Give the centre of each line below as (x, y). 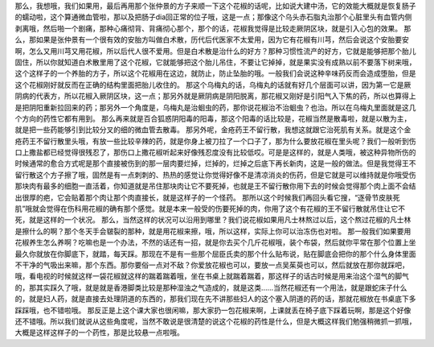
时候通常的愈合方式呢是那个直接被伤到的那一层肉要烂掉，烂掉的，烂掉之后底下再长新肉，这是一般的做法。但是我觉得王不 (215, 163)
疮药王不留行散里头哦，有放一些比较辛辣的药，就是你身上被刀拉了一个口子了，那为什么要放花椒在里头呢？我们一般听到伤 (215, 141)
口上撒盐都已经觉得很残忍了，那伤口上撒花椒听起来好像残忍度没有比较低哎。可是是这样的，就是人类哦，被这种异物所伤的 (215, 152)
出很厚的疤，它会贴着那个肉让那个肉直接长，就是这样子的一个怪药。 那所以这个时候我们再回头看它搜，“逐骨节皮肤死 (208, 197)
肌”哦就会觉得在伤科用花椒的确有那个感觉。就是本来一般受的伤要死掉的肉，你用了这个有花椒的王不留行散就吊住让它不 (210, 209)
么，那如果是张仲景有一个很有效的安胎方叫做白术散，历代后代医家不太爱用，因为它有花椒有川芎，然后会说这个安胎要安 (212, 39)
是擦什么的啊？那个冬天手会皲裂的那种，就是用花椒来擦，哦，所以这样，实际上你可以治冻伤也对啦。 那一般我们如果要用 (213, 231)
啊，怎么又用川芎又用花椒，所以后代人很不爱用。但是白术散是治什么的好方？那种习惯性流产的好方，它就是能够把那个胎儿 (215, 51)
